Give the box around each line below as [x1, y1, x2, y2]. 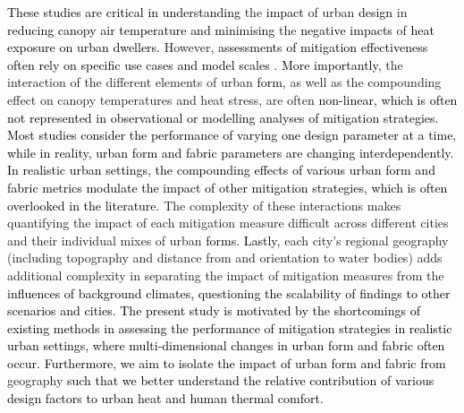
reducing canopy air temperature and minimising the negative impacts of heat [7, 20, 434, 39]
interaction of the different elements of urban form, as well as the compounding [7, 73, 442, 91]
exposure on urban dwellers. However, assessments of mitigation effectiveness [7, 38, 428, 56]
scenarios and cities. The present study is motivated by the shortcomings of [7, 301, 420, 320]
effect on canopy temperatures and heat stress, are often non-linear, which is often [7, 90, 458, 108]
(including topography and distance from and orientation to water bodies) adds [7, 248, 443, 267]
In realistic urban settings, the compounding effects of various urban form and [7, 160, 435, 179]
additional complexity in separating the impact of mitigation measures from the [7, 265, 444, 284]
